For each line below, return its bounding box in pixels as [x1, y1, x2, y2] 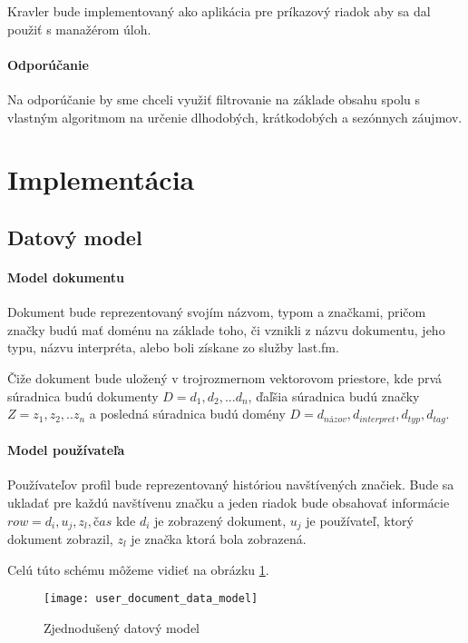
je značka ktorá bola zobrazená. [131, 529, 307, 548]
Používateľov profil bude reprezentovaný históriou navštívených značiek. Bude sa [7, 475, 454, 494]
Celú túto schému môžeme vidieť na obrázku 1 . [7, 559, 269, 579]
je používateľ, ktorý [306, 510, 414, 529]
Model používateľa [7, 440, 125, 460]
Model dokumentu [7, 267, 124, 286]
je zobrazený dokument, [154, 510, 287, 529]
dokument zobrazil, [7, 529, 113, 548]
